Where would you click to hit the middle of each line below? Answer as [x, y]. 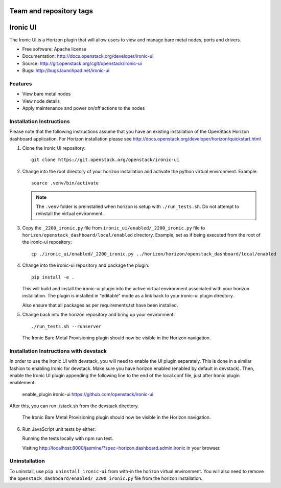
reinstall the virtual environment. [70, 214]
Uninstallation [27, 461]
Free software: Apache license [54, 49]
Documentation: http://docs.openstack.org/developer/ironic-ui [88, 56]
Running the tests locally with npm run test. [68, 438]
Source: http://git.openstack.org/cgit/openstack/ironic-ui [82, 63]
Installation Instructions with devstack [58, 351]
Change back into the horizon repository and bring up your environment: [99, 315]
